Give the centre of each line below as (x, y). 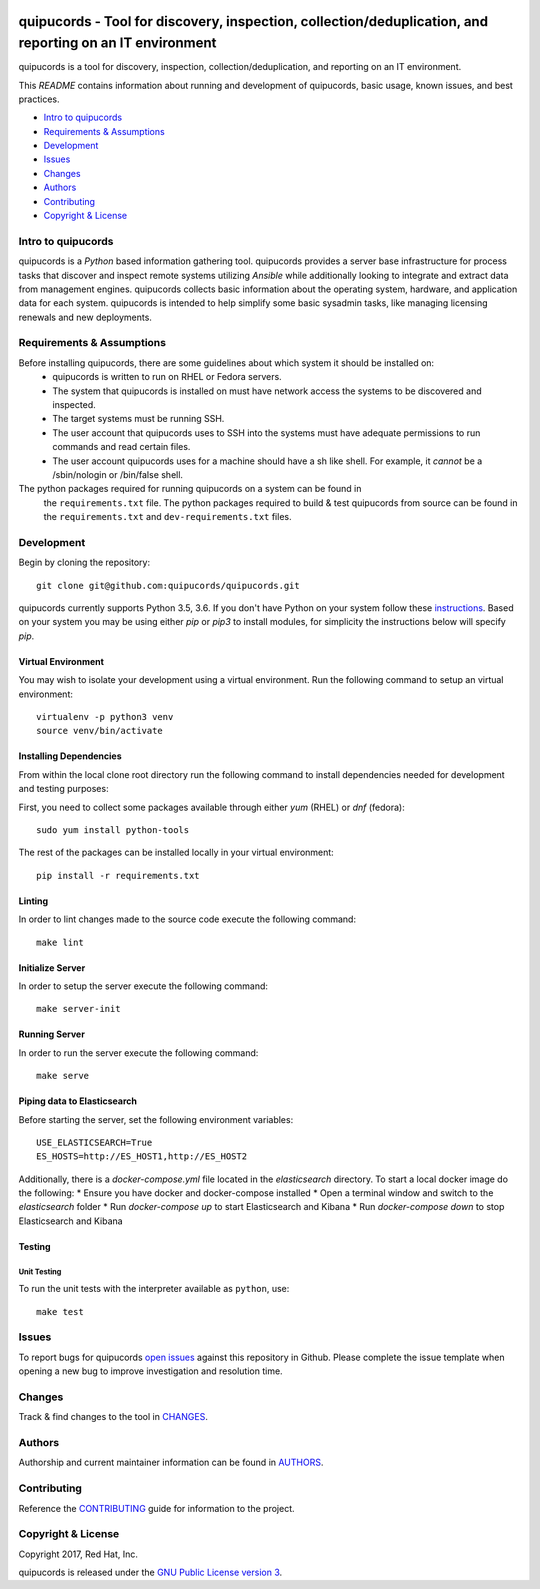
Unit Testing (40, 1271)
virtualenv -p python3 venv (105, 717)
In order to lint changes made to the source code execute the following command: (187, 919)
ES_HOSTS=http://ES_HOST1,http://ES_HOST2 (142, 1156)
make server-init (78, 1009)
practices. (39, 99)
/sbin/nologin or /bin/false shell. (118, 474)
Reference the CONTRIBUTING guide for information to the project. (156, 1508)
